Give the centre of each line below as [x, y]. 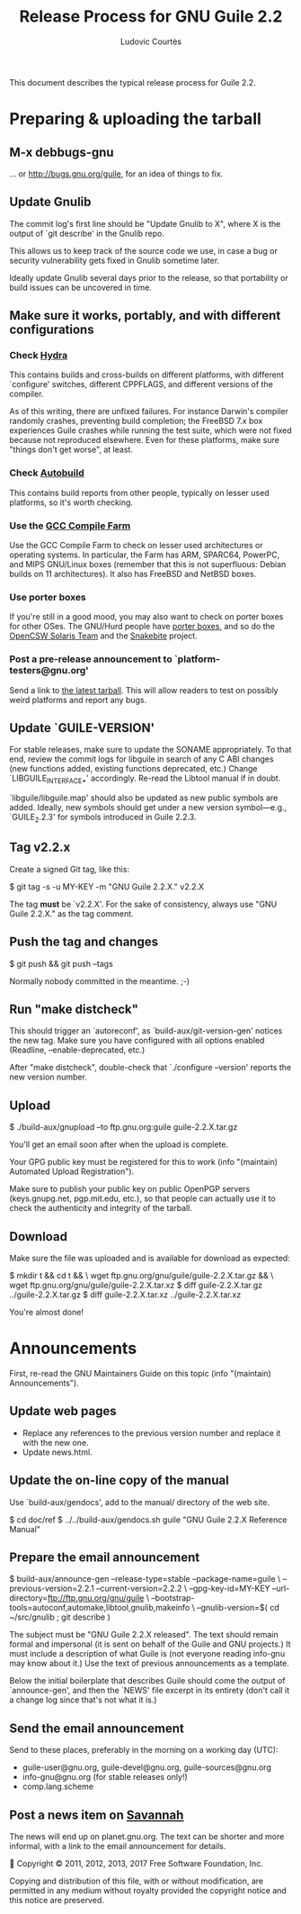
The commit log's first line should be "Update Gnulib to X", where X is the [145, 223]
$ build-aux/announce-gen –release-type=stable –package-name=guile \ [145, 1579]
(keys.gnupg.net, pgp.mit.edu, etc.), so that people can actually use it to [142, 1198]
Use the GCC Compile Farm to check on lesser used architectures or [136, 546]
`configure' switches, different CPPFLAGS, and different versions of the [142, 384]
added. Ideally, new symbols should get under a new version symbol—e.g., [148, 808]
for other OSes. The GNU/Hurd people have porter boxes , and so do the [142, 627]
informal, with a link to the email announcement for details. [118, 1846]
